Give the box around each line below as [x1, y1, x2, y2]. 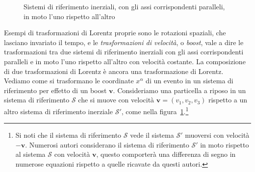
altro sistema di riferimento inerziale [4, 106, 113, 116]
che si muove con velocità [78, 95, 154, 105]
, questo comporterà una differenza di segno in [96, 149, 236, 159]
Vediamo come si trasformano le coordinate [4, 75, 134, 86]
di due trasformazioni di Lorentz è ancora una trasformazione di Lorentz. [4, 66, 224, 76]
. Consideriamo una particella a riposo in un [113, 85, 246, 95]
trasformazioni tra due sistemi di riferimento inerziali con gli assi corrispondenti [4, 47, 244, 57]
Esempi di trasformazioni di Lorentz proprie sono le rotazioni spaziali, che [4, 27, 226, 38]
